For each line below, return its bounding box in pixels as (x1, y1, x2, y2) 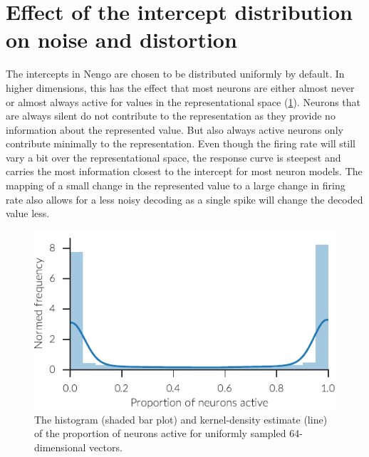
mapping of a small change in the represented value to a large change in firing (6, 178, 345, 193)
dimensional (34, 439, 86, 454)
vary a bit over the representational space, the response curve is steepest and (6, 149, 341, 164)
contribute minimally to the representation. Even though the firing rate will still (6, 136, 355, 151)
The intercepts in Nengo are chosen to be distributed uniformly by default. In (6, 66, 345, 81)
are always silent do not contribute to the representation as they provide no (6, 108, 336, 123)
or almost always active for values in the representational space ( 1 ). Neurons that (6, 94, 361, 109)
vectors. (89, 439, 123, 454)
